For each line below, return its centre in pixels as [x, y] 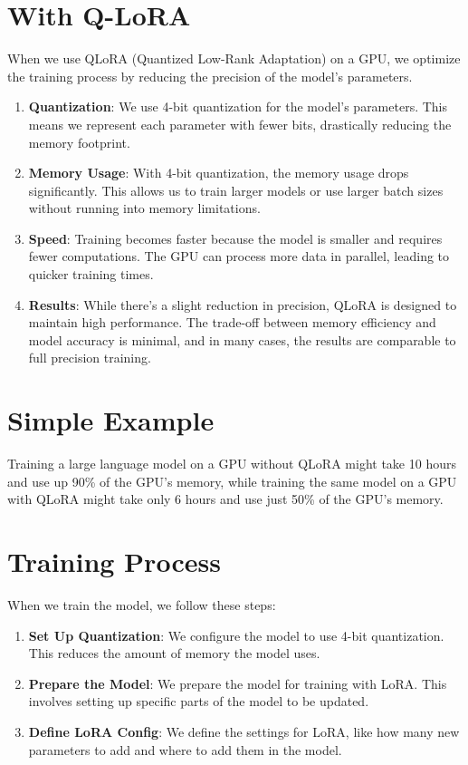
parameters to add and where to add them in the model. [185, 749]
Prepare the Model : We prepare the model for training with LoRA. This [238, 683]
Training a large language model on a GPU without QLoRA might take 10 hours [232, 464]
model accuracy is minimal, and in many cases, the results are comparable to [242, 339]
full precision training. [90, 358]
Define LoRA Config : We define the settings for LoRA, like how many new [244, 732]
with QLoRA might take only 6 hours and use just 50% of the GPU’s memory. [225, 499]
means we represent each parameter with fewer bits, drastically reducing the [240, 124]
